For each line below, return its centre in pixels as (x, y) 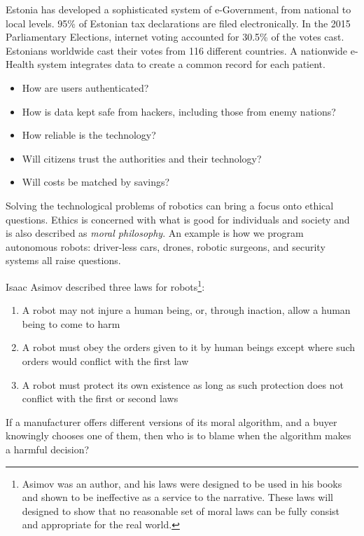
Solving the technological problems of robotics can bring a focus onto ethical (170, 205)
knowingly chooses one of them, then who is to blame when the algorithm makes (178, 435)
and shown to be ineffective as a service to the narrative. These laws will (177, 497)
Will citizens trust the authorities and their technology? (142, 158)
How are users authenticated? (85, 87)
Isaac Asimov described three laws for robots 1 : (105, 285)
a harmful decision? (48, 449)
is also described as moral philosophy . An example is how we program (155, 233)
